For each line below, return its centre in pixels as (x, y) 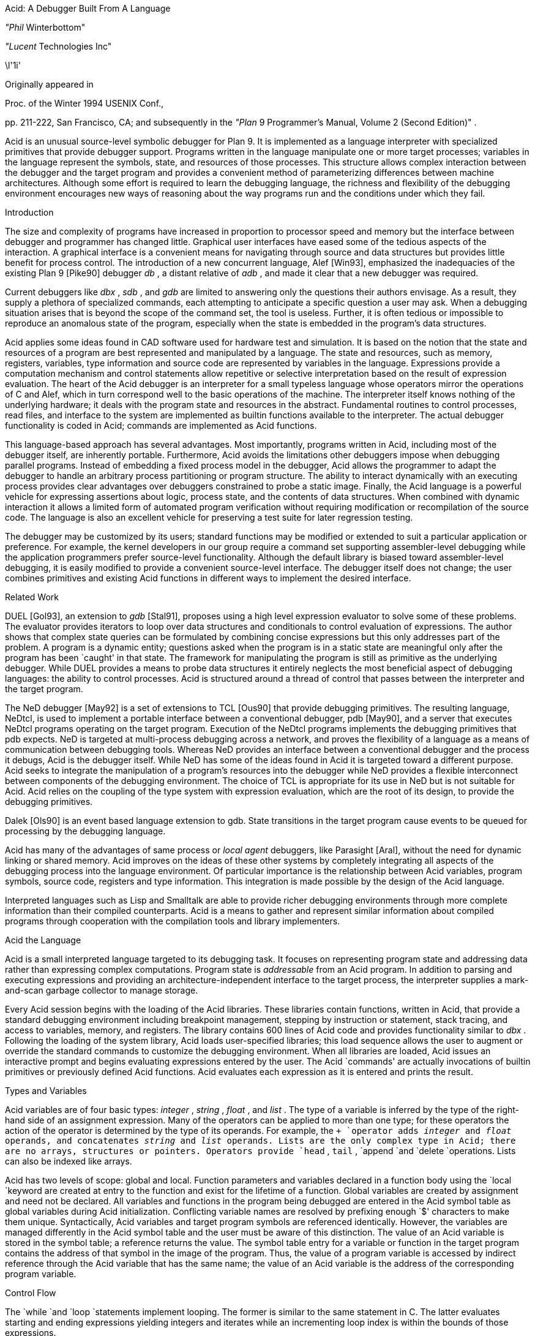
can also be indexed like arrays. (69, 1161)
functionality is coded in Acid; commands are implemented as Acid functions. (161, 425)
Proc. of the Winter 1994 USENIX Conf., (84, 103)
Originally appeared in (49, 84)
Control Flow (31, 1293)
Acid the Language (43, 940)
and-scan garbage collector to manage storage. (102, 990)
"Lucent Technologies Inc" (58, 46)
